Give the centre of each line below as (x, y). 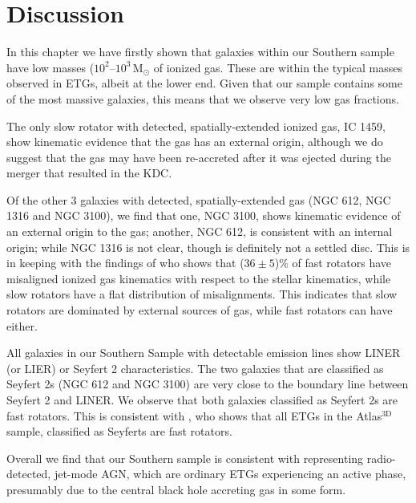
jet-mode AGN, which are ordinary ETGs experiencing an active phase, (230, 474)
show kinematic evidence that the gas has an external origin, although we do (195, 142)
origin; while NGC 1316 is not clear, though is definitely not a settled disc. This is (208, 247)
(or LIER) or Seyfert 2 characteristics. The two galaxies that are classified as (195, 368)
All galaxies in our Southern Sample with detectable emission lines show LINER (204, 353)
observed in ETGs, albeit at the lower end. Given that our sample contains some (204, 83)
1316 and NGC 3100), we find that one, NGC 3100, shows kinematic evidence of (204, 215)
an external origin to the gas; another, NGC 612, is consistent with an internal (200, 231)
